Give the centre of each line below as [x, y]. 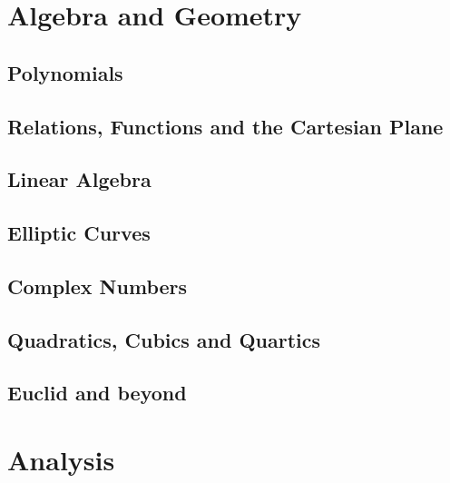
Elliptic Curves [79, 233]
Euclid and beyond [97, 393]
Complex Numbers [98, 286]
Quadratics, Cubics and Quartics [164, 339]
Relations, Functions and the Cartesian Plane [225, 126]
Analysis [61, 460]
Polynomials [65, 72]
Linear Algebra [79, 179]
